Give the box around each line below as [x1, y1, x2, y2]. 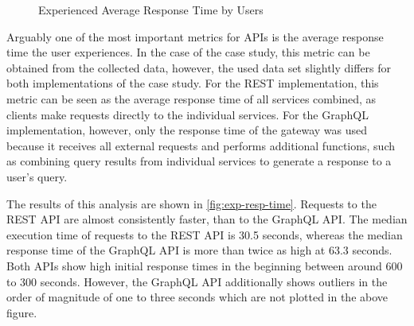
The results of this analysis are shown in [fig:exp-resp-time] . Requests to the [6, 195, 377, 212]
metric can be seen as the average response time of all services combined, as [6, 90, 377, 107]
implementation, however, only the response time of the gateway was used [6, 122, 367, 138]
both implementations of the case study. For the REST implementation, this [6, 75, 379, 91]
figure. [6, 304, 37, 320]
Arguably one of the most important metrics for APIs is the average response [6, 28, 384, 45]
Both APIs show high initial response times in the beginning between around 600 [6, 257, 403, 274]
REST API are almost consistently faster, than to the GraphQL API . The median [6, 211, 408, 227]
